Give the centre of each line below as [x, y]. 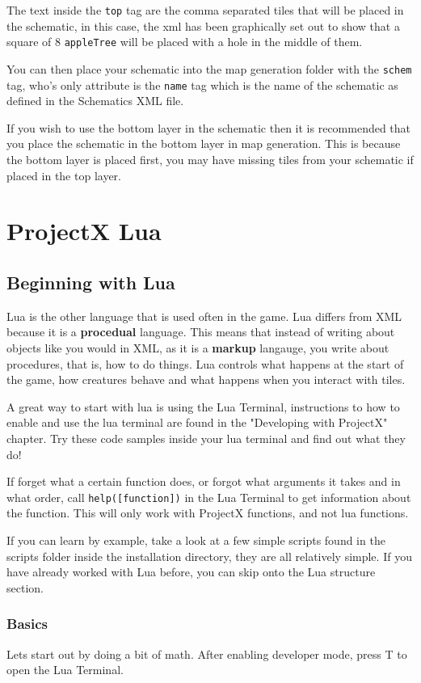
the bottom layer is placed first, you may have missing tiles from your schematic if [210, 159]
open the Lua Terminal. [65, 670]
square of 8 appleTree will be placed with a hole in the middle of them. [185, 42]
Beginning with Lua [91, 282]
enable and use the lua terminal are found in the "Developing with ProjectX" [197, 422]
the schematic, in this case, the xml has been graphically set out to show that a [203, 25]
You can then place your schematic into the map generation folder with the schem [209, 68]
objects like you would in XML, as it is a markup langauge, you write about [198, 347]
